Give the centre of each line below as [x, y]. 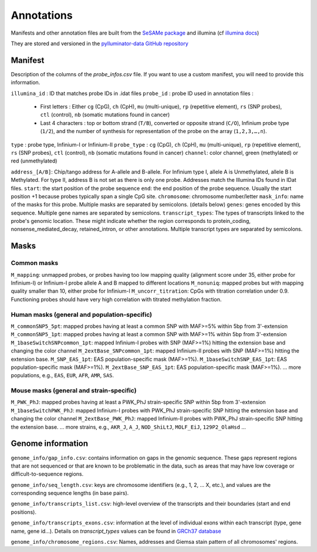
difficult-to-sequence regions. [47, 474]
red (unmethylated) [34, 161]
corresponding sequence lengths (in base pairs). [70, 493]
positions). [23, 512]
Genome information [49, 444]
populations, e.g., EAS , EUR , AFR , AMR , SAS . [63, 375]
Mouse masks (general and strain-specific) [74, 391]
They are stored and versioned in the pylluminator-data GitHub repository [100, 43]
